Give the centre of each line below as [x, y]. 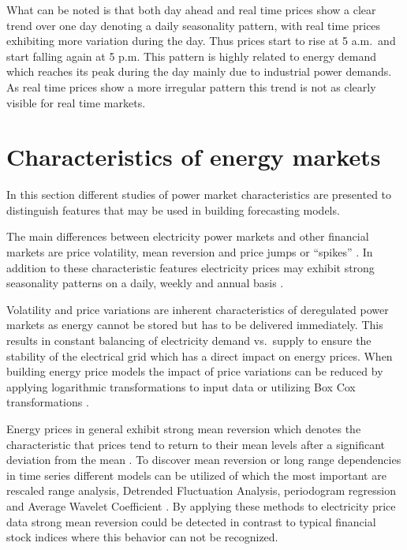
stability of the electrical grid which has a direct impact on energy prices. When [200, 355]
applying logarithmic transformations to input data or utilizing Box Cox [181, 386]
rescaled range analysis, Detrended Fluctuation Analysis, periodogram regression [201, 490]
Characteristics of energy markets [194, 157]
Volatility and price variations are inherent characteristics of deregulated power [198, 309]
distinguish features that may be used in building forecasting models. [173, 210]
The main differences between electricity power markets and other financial [188, 236]
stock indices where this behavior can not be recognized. [142, 537]
